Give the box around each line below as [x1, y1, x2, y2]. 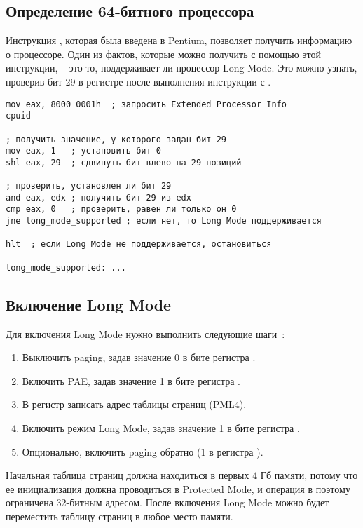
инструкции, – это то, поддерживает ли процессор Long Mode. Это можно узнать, [6, 60, 357, 75]
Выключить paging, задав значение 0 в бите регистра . [22, 350, 256, 365]
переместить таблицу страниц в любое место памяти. [6, 508, 233, 523]
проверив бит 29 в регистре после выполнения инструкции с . [6, 74, 271, 88]
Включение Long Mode [6, 293, 172, 315]
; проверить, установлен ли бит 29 [6, 181, 172, 191]
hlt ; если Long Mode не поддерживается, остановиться [6, 239, 272, 250]
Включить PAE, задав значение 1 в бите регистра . [22, 373, 240, 388]
